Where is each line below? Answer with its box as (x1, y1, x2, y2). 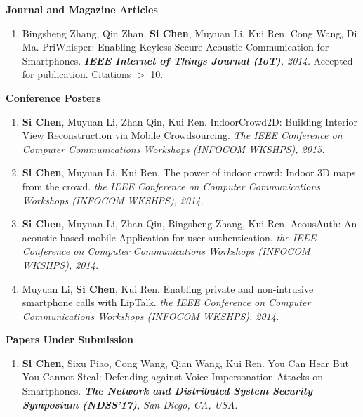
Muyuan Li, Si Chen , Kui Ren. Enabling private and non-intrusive (22, 281, 314, 296)
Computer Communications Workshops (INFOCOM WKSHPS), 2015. (22, 141, 325, 156)
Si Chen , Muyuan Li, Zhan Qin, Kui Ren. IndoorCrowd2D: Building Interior (22, 114, 357, 128)
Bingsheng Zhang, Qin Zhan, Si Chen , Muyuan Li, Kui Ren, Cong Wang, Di (22, 25, 357, 40)
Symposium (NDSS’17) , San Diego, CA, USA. (22, 397, 238, 411)
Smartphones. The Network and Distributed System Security (22, 383, 313, 398)
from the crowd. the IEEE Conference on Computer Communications (22, 178, 321, 193)
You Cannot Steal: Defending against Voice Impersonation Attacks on (22, 369, 324, 384)
